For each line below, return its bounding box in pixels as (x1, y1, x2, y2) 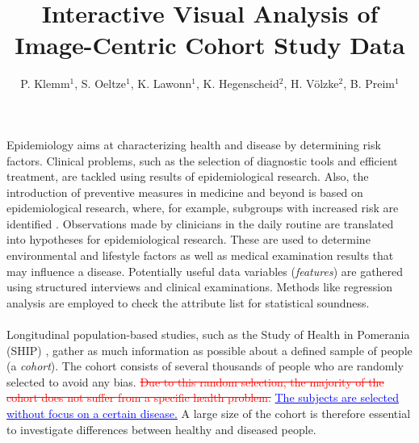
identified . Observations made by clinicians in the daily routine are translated (6, 215, 394, 232)
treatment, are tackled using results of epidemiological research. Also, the (6, 168, 369, 185)
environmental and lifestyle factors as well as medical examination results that (6, 247, 394, 264)
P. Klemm (20, 75, 70, 92)
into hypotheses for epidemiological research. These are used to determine (6, 231, 371, 248)
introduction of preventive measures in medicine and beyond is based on (6, 183, 363, 200)
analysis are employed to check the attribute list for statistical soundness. (6, 294, 370, 311)
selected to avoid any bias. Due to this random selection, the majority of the (6, 373, 384, 390)
